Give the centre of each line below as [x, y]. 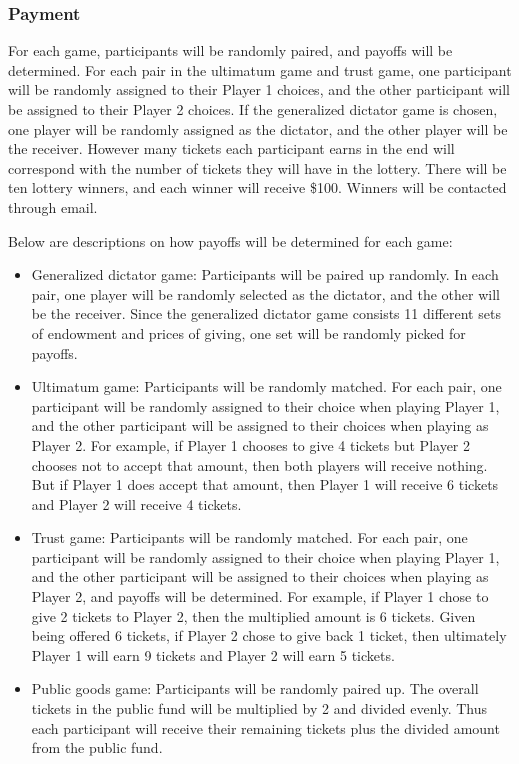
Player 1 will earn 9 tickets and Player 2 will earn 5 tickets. [213, 654]
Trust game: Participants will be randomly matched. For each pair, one [249, 537]
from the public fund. [97, 747]
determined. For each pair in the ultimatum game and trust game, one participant [260, 69]
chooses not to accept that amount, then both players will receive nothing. [259, 464]
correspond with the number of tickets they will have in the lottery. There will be [257, 167]
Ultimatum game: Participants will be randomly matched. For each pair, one [266, 386]
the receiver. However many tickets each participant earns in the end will [231, 148]
